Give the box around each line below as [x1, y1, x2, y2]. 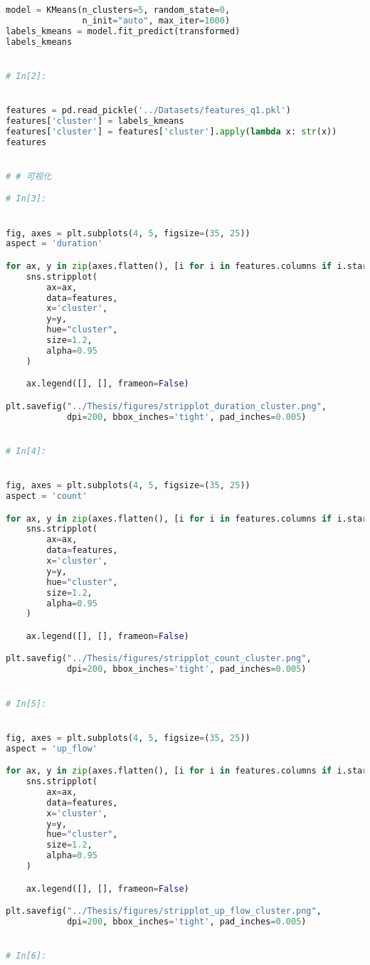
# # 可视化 [6, 171, 52, 181]
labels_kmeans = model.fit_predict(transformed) [6, 26, 240, 36]
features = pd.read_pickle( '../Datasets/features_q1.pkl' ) [6, 105, 291, 115]
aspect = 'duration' [6, 238, 103, 249]
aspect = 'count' [6, 491, 88, 501]
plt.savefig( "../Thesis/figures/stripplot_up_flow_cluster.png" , [6, 906, 322, 917]
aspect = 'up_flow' [6, 743, 97, 754]
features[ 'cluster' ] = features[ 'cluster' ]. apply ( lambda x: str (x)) [6, 126, 337, 137]
